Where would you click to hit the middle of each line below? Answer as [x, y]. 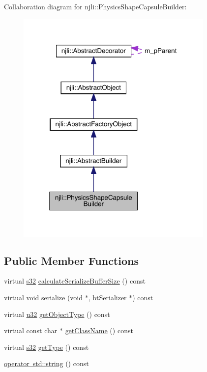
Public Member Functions [71, 260]
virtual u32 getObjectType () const [57, 314]
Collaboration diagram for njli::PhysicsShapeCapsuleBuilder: [95, 6]
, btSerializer [107, 297]
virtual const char [31, 330]
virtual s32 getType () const [46, 347]
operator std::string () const [46, 363]
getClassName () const [99, 330]
